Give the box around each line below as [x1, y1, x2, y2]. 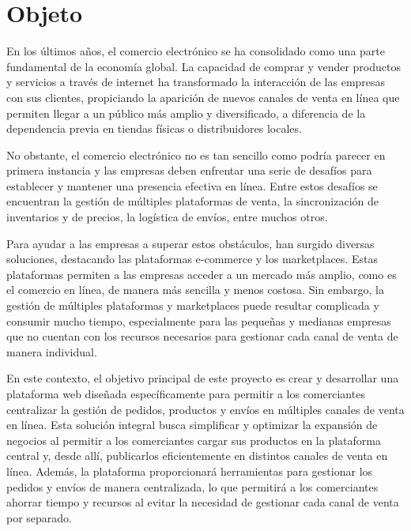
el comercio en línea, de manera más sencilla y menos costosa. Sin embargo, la [6, 281, 384, 298]
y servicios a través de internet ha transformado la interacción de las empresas [6, 73, 386, 90]
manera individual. [6, 343, 97, 360]
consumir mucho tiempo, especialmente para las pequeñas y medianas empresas [6, 312, 391, 329]
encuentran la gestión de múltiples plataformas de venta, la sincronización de [6, 193, 379, 209]
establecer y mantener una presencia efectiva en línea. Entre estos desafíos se [6, 177, 378, 194]
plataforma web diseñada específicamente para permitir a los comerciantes [6, 386, 365, 401]
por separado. [6, 509, 73, 525]
